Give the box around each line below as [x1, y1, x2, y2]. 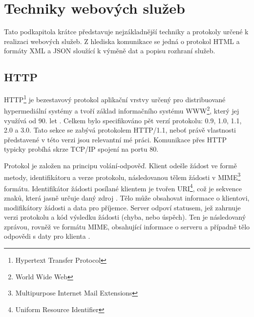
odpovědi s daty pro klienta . [4, 231, 90, 241]
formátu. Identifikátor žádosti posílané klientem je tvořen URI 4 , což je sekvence [4, 181, 242, 193]
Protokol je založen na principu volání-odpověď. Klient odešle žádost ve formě [4, 160, 237, 170]
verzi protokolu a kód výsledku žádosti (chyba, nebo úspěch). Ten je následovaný [4, 212, 246, 222]
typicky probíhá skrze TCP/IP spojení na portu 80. [4, 144, 159, 154]
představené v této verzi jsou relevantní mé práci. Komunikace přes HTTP [4, 134, 227, 144]
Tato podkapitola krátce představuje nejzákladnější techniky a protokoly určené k [4, 26, 249, 37]
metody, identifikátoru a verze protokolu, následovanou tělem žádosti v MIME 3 [4, 170, 241, 182]
